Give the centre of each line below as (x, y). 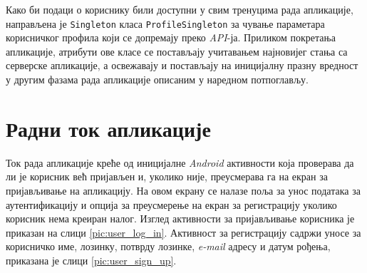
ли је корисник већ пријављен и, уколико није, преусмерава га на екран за (167, 176)
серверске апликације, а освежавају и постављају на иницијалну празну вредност (182, 65)
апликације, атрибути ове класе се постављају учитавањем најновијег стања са (177, 51)
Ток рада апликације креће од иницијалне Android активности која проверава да (180, 162)
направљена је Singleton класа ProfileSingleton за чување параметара (165, 23)
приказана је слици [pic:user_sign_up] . (91, 260)
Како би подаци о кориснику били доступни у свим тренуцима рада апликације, (180, 9)
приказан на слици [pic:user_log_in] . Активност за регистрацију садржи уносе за (183, 232)
